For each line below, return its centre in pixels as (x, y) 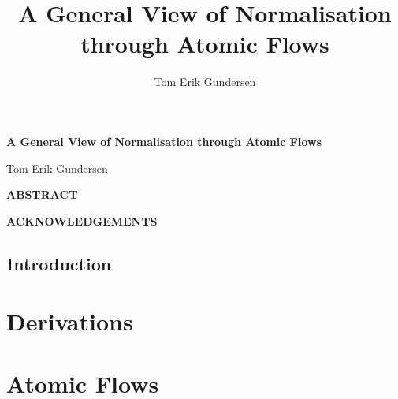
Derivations (70, 321)
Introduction (59, 263)
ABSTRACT (42, 194)
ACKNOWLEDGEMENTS (82, 220)
